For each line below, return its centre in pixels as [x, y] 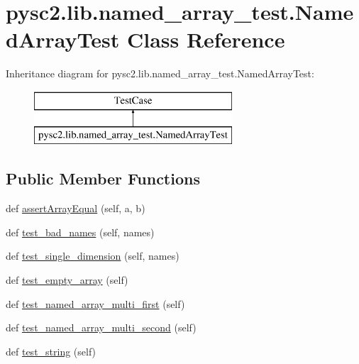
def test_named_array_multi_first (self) [95, 303]
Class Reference [206, 39]
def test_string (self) [51, 351]
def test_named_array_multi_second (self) [101, 327]
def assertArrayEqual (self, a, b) [76, 208]
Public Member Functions [103, 178]
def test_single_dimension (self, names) [93, 256]
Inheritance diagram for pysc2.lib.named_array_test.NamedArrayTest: [160, 73]
